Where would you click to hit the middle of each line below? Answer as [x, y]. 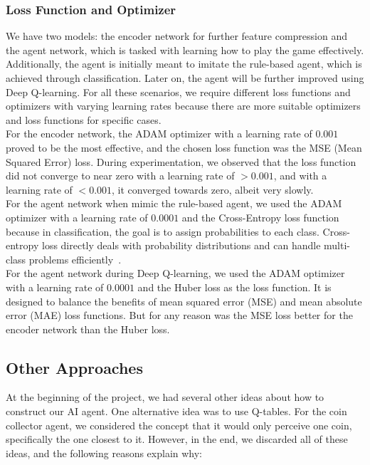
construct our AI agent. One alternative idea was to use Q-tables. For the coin [176, 411]
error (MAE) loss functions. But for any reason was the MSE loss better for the [179, 315]
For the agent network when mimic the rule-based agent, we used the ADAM [174, 203]
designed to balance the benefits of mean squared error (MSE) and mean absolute [184, 301]
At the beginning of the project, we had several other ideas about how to [165, 397]
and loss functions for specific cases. [84, 119]
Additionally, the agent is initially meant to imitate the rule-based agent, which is [184, 64]
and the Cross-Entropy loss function [260, 217]
